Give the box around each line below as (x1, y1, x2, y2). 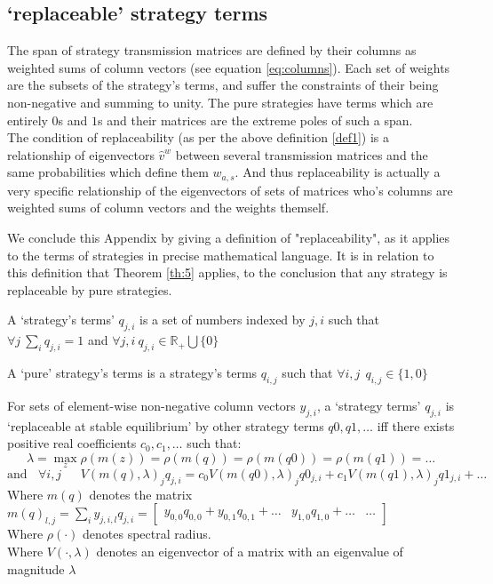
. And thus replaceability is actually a (235, 163, 441, 181)
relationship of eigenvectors (7, 145, 155, 164)
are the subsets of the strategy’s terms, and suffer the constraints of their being (7, 76, 439, 94)
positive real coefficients (7, 434, 137, 452)
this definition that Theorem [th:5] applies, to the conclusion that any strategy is (7, 263, 448, 282)
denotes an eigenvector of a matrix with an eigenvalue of (96, 541, 403, 560)
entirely (7, 110, 48, 129)
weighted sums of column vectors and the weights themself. (7, 198, 330, 217)
